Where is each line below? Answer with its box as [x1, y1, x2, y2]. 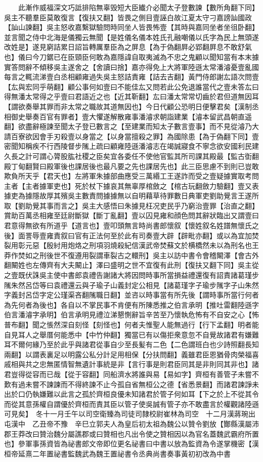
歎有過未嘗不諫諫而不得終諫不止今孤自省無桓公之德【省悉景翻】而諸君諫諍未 [4, 379, 259, 389]
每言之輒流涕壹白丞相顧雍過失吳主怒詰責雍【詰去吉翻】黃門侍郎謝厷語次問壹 [4, 71, 259, 82]
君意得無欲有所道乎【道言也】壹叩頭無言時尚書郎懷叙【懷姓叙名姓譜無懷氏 [4, 220, 252, 231]
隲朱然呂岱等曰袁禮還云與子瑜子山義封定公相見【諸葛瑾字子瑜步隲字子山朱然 [4, 279, 259, 290]
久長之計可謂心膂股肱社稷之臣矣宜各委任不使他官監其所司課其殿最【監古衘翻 [4, 150, 259, 161]
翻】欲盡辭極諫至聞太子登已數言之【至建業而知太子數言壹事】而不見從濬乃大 [4, 121, 259, 132]
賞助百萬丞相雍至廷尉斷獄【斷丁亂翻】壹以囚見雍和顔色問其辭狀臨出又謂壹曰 [4, 210, 259, 221]
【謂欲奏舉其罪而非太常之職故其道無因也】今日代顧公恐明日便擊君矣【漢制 [4, 101, 252, 111]
